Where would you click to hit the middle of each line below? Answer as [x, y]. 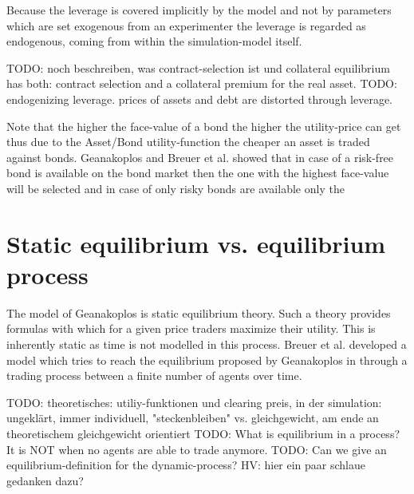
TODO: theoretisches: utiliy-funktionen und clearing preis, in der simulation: [194, 402]
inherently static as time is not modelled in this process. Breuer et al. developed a [207, 344]
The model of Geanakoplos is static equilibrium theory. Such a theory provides [199, 312]
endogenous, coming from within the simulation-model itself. [154, 41]
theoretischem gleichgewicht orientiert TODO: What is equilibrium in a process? [203, 433]
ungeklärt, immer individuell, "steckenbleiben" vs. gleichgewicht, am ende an [193, 418]
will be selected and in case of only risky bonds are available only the [175, 188]
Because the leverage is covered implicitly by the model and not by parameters [199, 10]
